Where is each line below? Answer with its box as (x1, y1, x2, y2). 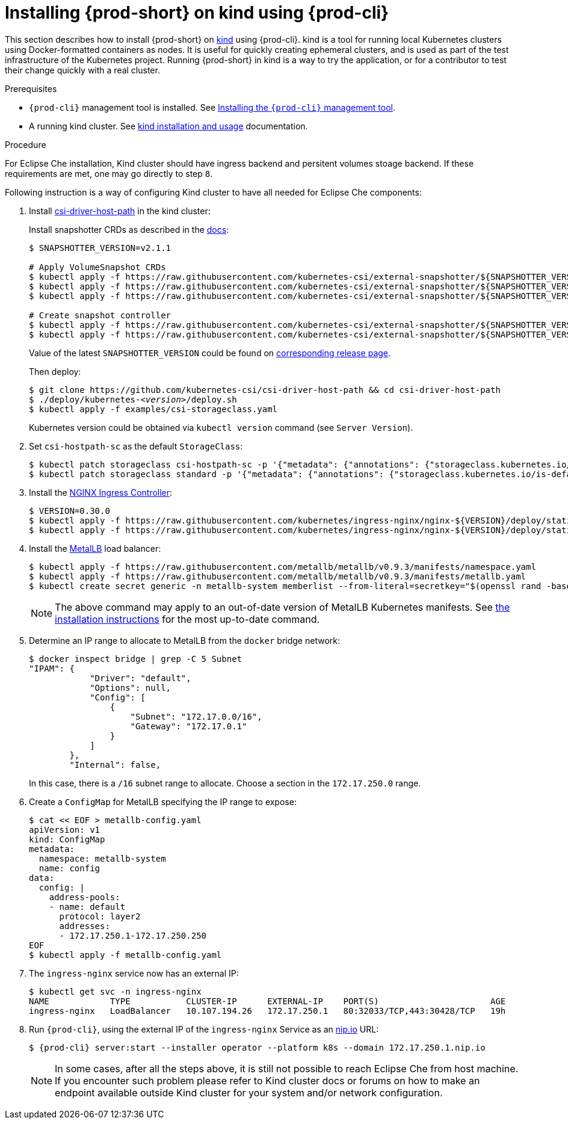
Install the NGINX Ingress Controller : (29, 487, 173, 498)
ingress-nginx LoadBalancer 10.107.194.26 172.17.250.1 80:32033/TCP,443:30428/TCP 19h (29, 1005, 506, 1016)
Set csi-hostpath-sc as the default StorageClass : (29, 440, 243, 451)
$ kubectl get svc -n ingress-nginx (29, 986, 202, 996)
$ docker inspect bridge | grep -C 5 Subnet (29, 653, 242, 664)
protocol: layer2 (59, 911, 141, 921)
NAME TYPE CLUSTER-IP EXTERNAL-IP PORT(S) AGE (29, 996, 506, 1006)
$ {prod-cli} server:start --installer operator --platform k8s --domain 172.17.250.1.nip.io (29, 1042, 486, 1052)
